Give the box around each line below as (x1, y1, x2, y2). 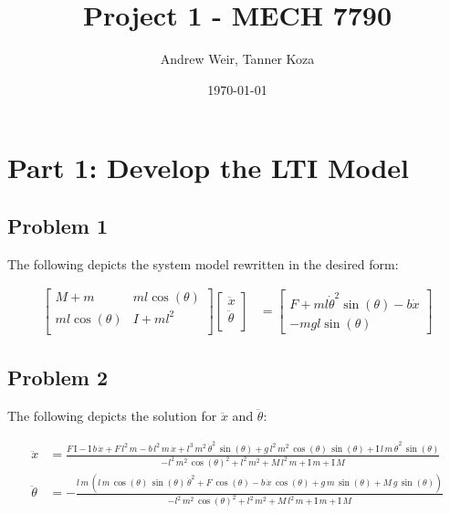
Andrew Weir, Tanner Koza (160, 49, 315, 68)
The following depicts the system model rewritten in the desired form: (7, 254, 399, 273)
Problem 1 (7, 211, 108, 239)
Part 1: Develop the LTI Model (7, 149, 410, 186)
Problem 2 (7, 363, 108, 392)
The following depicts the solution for (7, 406, 217, 425)
